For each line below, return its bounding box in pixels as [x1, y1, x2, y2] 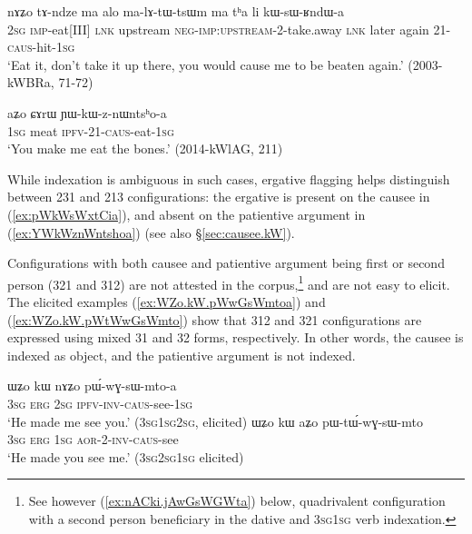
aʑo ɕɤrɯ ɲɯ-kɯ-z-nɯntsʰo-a [7, 103, 167, 122]
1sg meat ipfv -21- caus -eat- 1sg [7, 121, 174, 140]
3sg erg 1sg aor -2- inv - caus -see [7, 430, 179, 449]
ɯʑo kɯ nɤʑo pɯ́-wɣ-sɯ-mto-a [7, 376, 177, 395]
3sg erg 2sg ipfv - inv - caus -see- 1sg [7, 393, 193, 412]
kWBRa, [7, 73, 54, 92]
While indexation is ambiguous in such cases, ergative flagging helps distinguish [7, 169, 450, 188]
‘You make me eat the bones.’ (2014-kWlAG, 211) [7, 139, 283, 158]
